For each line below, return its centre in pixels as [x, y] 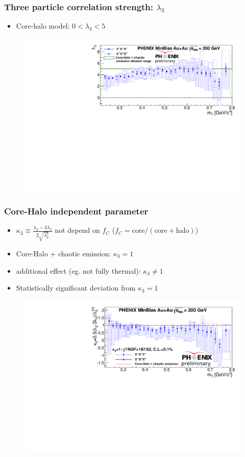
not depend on [77, 230]
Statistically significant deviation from [76, 288]
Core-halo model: [43, 26]
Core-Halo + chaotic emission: [64, 253]
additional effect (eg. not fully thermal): [78, 270]
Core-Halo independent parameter [76, 211]
